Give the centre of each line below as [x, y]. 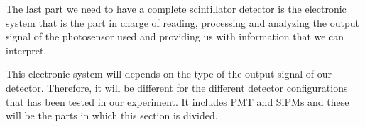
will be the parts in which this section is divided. [112, 115]
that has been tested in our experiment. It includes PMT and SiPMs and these [178, 101]
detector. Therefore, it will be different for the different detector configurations [177, 87]
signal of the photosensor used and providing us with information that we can [175, 36]
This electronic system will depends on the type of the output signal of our [169, 74]
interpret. [26, 50]
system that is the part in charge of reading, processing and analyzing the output [182, 22]
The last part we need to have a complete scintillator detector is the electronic [176, 8]
